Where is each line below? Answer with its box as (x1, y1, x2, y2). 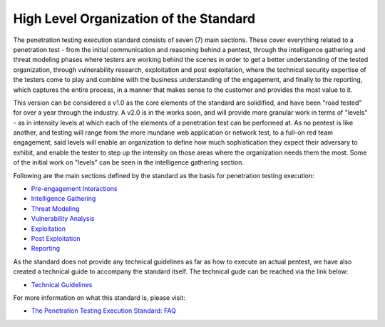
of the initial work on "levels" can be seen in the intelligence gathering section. (13, 158, 244, 167)
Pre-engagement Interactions (31, 185, 118, 193)
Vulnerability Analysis (31, 214, 95, 223)
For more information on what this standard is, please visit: (13, 293, 185, 302)
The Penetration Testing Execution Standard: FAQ (31, 306, 176, 315)
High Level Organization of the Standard (13, 11, 256, 26)
